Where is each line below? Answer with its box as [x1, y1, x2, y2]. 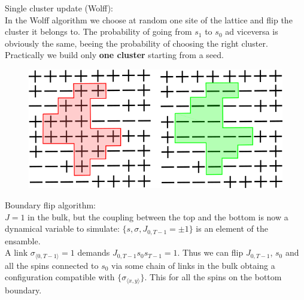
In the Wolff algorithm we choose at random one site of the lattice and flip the [5, 13, 293, 26]
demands [77, 246, 110, 259]
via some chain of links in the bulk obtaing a [111, 259, 275, 271]
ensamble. [5, 234, 41, 247]
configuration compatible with [5, 271, 115, 283]
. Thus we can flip [177, 246, 244, 259]
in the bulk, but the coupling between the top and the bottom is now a [28, 210, 288, 223]
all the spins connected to [5, 259, 99, 271]
